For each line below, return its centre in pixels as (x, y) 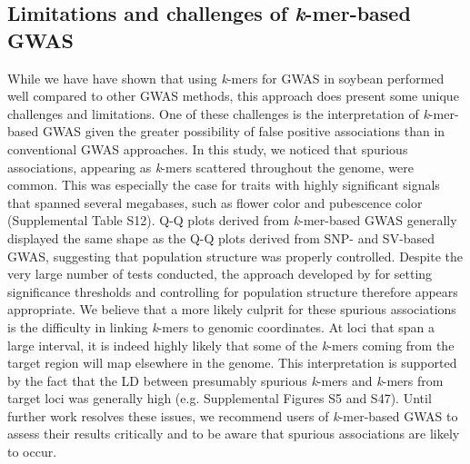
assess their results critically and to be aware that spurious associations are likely (234, 434)
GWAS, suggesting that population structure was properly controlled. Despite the (235, 256)
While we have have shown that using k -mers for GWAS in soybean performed (226, 78)
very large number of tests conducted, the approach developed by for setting (220, 274)
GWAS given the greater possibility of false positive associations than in (244, 131)
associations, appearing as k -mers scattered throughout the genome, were (210, 167)
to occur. (32, 452)
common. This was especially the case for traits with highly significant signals (224, 185)
